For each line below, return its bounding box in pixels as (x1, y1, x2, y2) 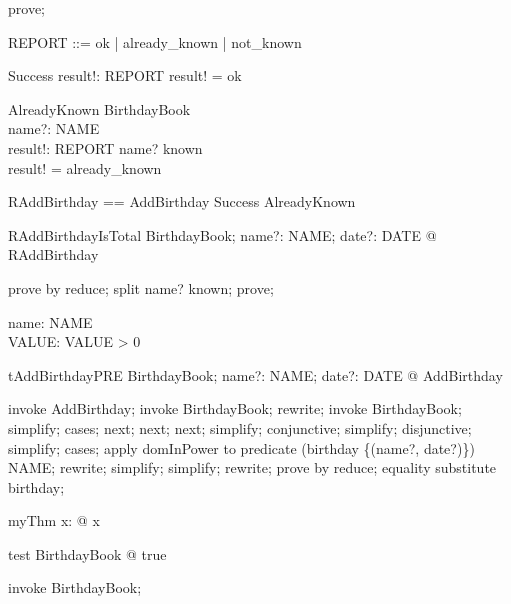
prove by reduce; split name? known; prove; (8, 277, 274, 298)
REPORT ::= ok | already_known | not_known (8, 31, 302, 52)
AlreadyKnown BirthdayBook (8, 98, 191, 119)
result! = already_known (8, 157, 162, 178)
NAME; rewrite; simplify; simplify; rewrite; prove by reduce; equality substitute (8, 457, 497, 478)
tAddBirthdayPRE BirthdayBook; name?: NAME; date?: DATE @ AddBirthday (8, 364, 503, 385)
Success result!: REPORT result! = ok (8, 65, 242, 86)
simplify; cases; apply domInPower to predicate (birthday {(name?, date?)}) (8, 437, 475, 458)
